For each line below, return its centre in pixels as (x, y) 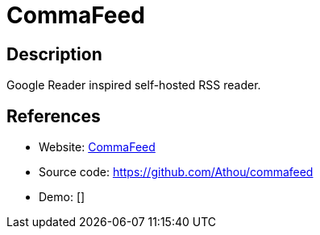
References (54, 116)
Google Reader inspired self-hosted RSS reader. (134, 85)
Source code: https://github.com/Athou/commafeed (176, 172)
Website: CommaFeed (97, 147)
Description (54, 54)
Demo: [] (62, 197)
